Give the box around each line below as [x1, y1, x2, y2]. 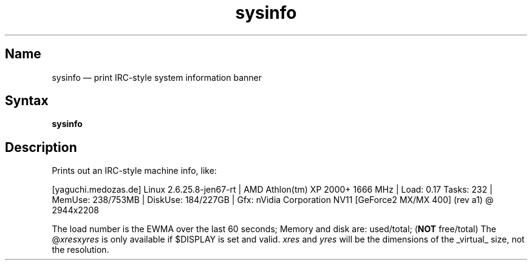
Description [5, 139, 77, 155]
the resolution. [52, 244, 109, 255]
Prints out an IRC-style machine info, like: [52, 165, 217, 176]
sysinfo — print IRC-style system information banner [52, 72, 262, 83]
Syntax [5, 93, 49, 109]
